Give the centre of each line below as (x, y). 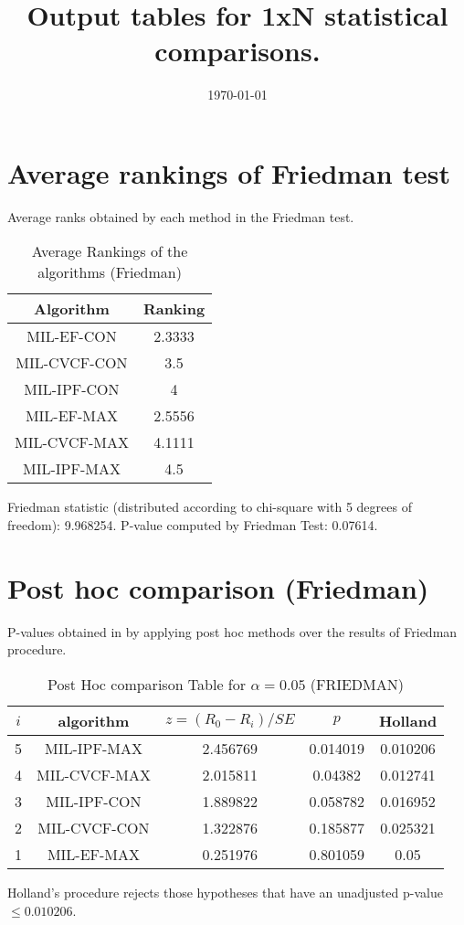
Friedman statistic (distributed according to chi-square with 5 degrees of (210, 507)
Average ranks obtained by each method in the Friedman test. (181, 216)
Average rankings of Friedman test (229, 172)
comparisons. (237, 51)
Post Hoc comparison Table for (147, 684)
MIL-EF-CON (72, 336)
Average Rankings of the (110, 251)
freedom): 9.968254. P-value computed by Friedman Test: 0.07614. (193, 525)
